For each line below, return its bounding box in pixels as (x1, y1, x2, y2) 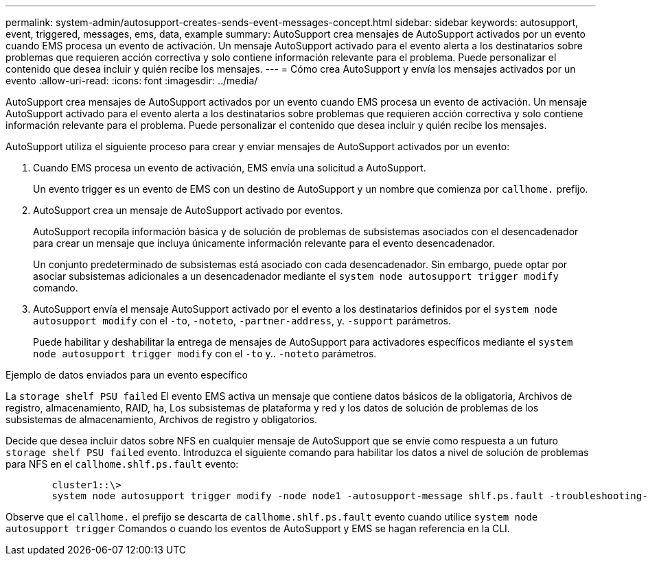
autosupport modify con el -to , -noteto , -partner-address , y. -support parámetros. (33, 315, 452, 326)
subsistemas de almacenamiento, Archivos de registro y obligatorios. (5, 414, 318, 425)
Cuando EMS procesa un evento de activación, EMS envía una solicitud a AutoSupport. (33, 162, 426, 174)
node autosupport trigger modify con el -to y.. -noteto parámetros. (33, 348, 377, 359)
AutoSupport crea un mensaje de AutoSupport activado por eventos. (33, 204, 343, 216)
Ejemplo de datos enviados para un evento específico (5, 369, 248, 381)
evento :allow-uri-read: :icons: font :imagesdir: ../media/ (5, 75, 258, 86)
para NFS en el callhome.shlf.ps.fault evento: (5, 458, 239, 470)
